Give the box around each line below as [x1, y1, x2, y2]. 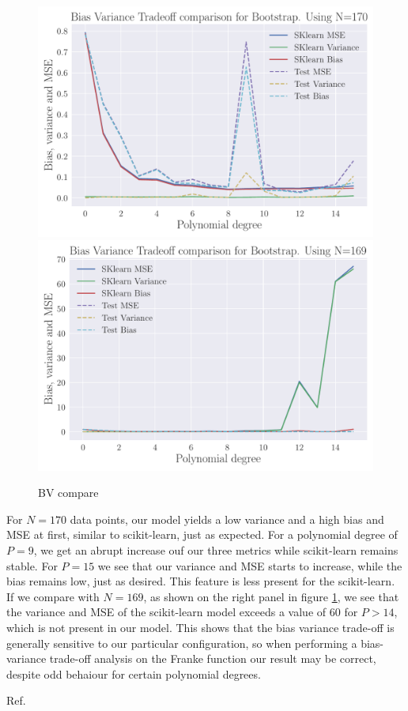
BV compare [38, 484, 99, 501]
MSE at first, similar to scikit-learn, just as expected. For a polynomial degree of [6, 526, 398, 543]
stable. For [6, 557, 58, 574]
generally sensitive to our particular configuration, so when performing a [6, 634, 357, 651]
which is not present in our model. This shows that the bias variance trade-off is [6, 619, 395, 635]
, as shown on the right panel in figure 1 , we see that [143, 588, 399, 604]
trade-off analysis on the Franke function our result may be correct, [49, 650, 376, 667]
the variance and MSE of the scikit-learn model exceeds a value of [6, 604, 327, 620]
